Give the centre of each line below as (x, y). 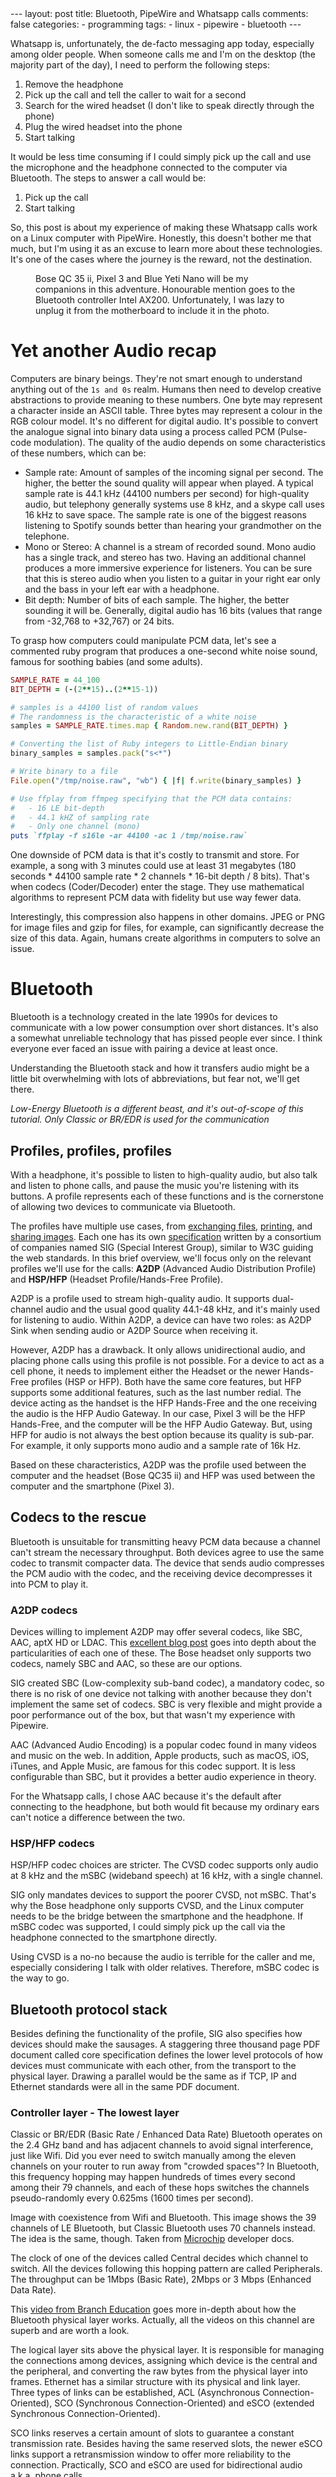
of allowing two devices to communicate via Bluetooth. (123, 1206)
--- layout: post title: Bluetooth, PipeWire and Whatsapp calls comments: (159, 13)
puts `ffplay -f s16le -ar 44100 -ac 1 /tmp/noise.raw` (129, 836)
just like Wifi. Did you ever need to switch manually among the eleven (153, 2156)
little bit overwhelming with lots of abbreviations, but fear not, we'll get (155, 1079)
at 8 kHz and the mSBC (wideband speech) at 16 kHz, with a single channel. (166, 1876)
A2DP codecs (44, 1610)
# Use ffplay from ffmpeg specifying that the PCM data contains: (151, 798)
